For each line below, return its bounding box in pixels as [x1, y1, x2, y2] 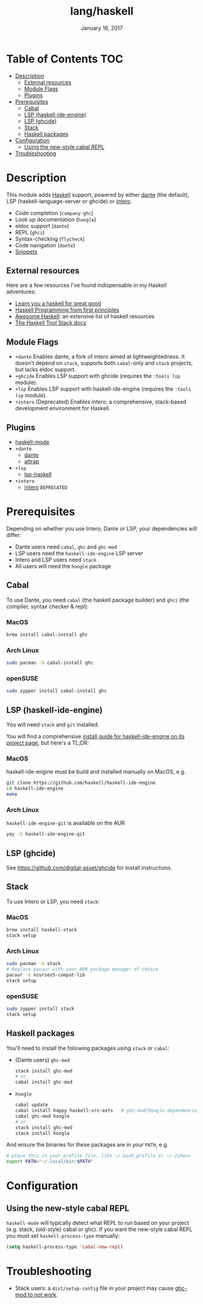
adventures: [6, 288, 36, 295]
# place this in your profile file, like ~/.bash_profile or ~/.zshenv [6, 1153, 191, 1159]
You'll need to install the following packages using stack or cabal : [6, 1044, 170, 1052]
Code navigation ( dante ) [15, 241, 76, 249]
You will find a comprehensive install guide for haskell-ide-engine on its [6, 733, 185, 740]
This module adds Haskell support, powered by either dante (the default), [6, 191, 190, 198]
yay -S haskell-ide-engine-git [6, 831, 85, 837]
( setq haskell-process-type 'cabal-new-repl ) [6, 1244, 123, 1250]
